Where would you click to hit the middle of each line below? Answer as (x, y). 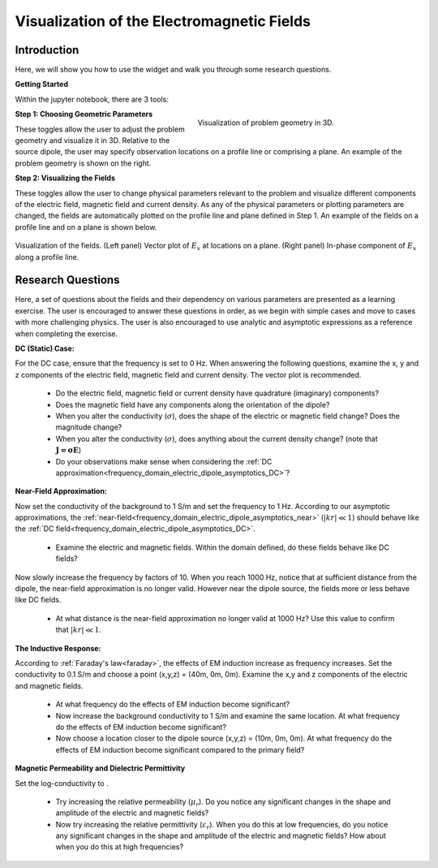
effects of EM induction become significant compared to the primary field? (180, 749)
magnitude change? (89, 427)
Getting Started (42, 84)
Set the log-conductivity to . (62, 783)
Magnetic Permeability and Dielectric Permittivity (100, 768)
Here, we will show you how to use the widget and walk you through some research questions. (173, 70)
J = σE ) (69, 450)
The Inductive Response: (58, 648)
